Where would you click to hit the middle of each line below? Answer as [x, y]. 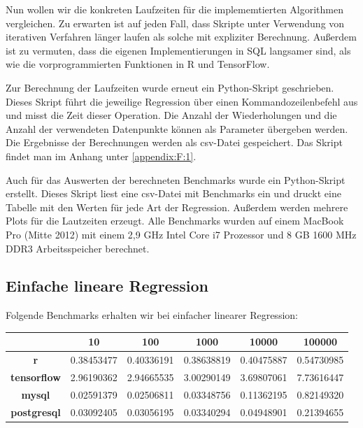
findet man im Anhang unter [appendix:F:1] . [101, 156]
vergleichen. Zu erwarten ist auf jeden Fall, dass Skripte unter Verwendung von [175, 23]
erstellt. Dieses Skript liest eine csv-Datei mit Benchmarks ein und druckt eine [173, 193]
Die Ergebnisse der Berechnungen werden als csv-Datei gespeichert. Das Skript [174, 142]
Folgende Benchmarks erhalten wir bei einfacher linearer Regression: [152, 315]
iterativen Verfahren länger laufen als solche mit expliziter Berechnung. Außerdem [181, 37]
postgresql [36, 412]
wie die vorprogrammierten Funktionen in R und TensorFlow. [138, 64]
